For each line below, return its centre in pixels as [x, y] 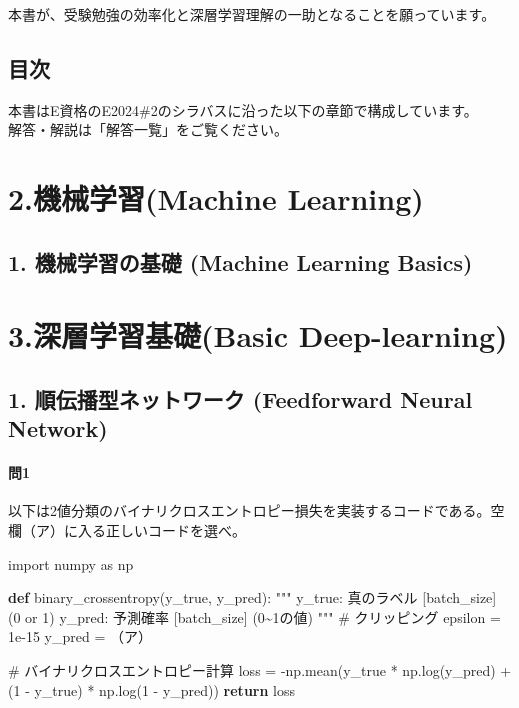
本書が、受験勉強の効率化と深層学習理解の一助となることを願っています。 [252, 14]
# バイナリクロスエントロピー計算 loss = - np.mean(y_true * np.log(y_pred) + [260, 670]
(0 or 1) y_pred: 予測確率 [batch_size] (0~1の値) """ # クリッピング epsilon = [254, 616]
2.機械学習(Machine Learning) [216, 198]
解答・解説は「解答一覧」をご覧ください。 [148, 129]
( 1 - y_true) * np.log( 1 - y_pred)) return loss [152, 689]
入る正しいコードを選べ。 [161, 530]
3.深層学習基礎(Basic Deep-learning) [258, 335]
